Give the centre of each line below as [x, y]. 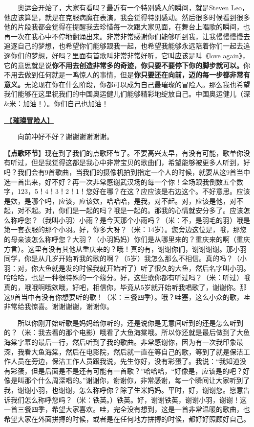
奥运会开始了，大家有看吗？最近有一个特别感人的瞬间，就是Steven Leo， [133, 7]
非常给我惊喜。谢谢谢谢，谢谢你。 [59, 306]
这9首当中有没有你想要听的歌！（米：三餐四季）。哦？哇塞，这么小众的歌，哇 [127, 297]
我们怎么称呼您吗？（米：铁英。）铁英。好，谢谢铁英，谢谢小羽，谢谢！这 [128, 399]
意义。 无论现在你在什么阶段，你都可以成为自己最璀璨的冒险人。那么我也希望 [127, 84]
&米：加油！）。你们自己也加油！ [56, 103]
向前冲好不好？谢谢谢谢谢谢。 [65, 136]
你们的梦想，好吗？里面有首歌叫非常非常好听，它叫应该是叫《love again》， [130, 55]
